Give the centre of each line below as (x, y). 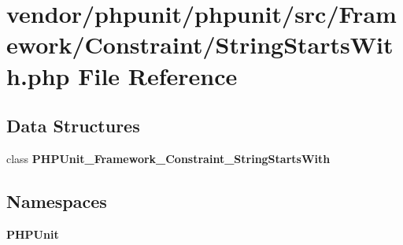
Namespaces (57, 200)
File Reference (158, 75)
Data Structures (73, 126)
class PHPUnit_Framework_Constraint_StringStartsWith (168, 158)
